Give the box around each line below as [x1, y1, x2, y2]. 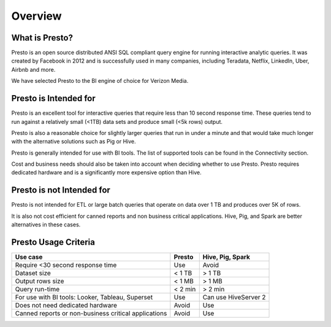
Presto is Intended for [11, 93, 96, 104]
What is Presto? [11, 33, 74, 43]
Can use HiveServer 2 [202, 293, 266, 302]
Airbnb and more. [11, 66, 56, 73]
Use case [15, 253, 43, 261]
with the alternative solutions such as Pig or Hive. [11, 138, 136, 145]
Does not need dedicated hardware [15, 301, 118, 310]
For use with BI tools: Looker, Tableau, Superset [15, 293, 153, 302]
